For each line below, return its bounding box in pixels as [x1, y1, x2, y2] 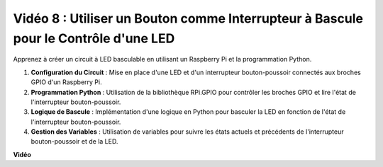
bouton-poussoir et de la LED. [30, 137, 118, 146]
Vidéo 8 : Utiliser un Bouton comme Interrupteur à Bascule [13, 11, 363, 26]
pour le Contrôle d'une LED [13, 30, 175, 46]
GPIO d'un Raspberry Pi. [30, 78, 102, 86]
